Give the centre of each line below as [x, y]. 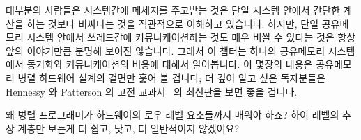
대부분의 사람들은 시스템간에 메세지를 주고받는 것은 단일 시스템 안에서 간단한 [173, 10]
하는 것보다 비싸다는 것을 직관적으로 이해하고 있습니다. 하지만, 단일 [173, 23]
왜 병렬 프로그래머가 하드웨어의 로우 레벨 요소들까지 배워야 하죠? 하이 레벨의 [172, 115]
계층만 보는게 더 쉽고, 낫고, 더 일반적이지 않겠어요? [129, 128]
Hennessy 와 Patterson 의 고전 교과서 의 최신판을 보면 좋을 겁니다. [152, 91]
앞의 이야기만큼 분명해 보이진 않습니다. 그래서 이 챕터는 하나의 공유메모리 [166, 50]
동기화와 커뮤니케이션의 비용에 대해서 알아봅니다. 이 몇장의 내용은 [170, 64]
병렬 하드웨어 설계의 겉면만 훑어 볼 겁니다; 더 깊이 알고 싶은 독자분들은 [172, 77]
